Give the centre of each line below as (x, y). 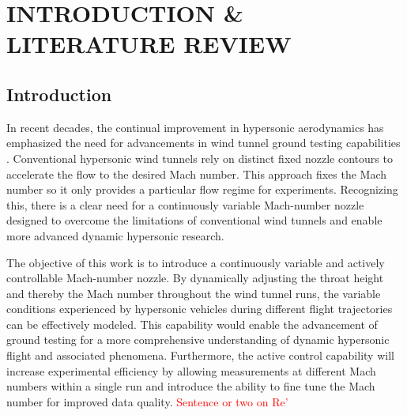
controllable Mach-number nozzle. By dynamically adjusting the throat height (195, 278)
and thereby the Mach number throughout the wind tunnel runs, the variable (194, 293)
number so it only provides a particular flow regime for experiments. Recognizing (202, 189)
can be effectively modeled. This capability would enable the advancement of (192, 324)
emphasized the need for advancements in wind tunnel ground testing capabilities (203, 143)
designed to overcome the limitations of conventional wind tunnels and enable (194, 220)
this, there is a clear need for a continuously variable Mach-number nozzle (185, 204)
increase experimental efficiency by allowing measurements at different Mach (191, 370)
